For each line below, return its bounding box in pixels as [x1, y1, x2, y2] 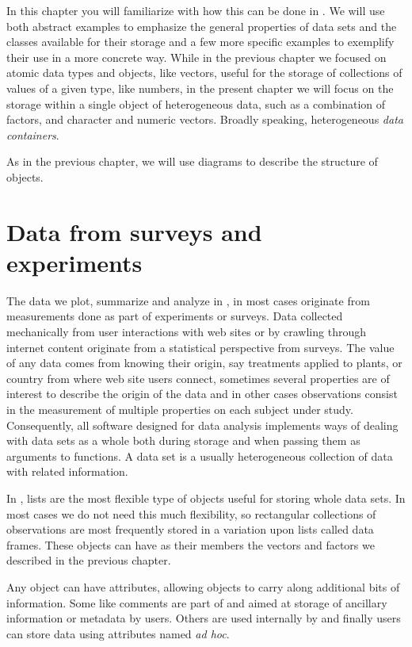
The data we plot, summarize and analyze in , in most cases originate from [6, 292, 370, 308]
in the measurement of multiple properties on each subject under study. [6, 401, 353, 417]
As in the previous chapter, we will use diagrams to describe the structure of [6, 153, 378, 170]
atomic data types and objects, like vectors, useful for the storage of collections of [6, 64, 402, 81]
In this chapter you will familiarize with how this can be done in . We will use [6, 2, 385, 18]
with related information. [6, 463, 128, 480]
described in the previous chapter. [6, 552, 171, 569]
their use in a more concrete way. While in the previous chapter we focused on [6, 48, 387, 65]
